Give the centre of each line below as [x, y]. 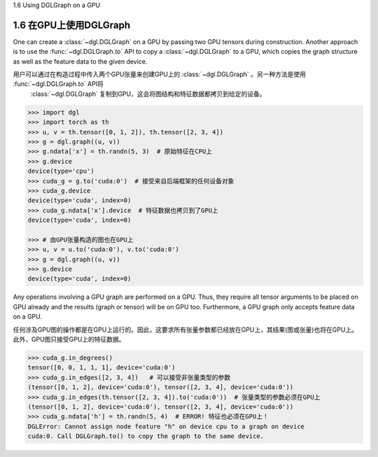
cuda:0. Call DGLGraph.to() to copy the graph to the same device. [146, 436]
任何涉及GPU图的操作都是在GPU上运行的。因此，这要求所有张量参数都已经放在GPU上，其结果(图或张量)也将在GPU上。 [185, 330]
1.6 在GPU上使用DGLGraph [72, 25]
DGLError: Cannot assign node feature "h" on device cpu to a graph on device [166, 426]
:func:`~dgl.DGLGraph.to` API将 [58, 84]
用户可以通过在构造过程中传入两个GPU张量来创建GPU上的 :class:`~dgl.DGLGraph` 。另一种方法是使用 [159, 74]
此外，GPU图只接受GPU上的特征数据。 [69, 339]
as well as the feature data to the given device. [80, 61]
